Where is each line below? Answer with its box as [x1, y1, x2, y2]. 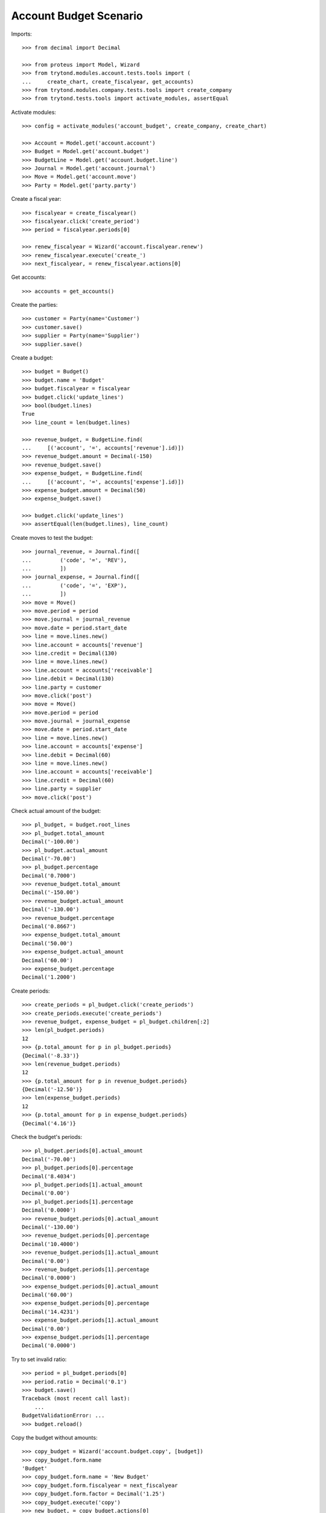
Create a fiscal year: [11, 195, 62, 203]
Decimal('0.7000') [22, 872, 77, 879]
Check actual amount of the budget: [11, 807, 101, 814]
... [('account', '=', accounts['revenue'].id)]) [22, 444, 184, 451]
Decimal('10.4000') [22, 1241, 80, 1247]
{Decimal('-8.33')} [22, 1052, 80, 1059]
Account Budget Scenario [11, 9, 143, 22]
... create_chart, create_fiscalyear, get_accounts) [22, 78, 194, 85]
